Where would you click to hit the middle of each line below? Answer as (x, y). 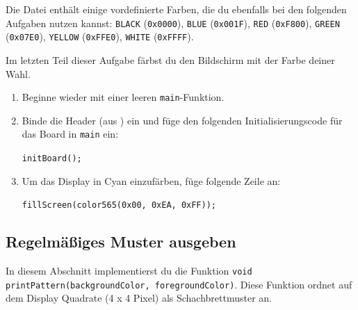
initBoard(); (52, 158)
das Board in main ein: (70, 134)
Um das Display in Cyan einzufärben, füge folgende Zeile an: (151, 180)
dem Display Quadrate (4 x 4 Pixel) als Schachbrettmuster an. (139, 298)
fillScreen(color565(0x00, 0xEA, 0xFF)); (119, 205)
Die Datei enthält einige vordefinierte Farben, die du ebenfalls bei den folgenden (176, 9)
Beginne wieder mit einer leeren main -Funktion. (123, 97)
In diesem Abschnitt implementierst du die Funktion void (129, 271)
